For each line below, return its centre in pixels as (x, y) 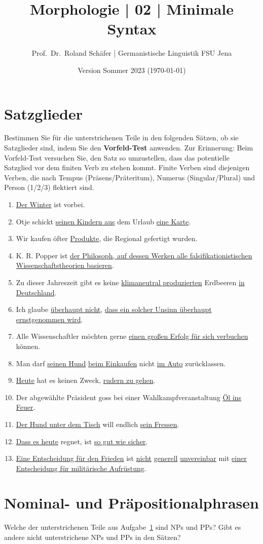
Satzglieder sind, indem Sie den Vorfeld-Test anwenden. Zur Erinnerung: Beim (129, 148)
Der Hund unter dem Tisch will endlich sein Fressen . (98, 424)
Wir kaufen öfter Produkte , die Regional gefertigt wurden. (107, 238)
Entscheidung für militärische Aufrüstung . (81, 468)
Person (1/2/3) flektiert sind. (49, 187)
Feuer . (26, 407)
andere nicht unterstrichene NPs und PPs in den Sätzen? (92, 537)
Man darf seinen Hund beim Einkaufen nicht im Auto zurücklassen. (121, 363)
